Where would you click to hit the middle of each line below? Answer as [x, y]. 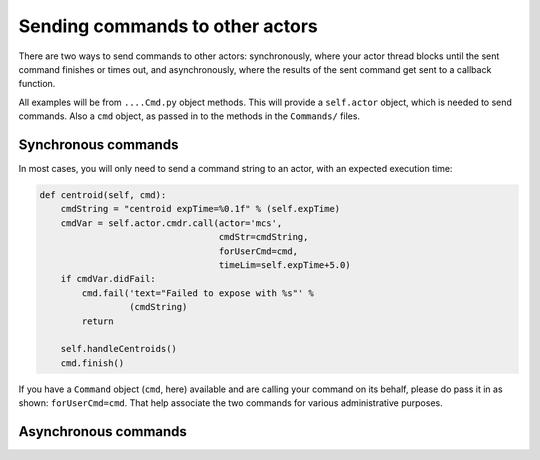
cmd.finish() [92, 363]
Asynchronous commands [102, 431]
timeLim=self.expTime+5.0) [284, 264]
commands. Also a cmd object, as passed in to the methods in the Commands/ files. [189, 116]
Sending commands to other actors [168, 26]
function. [37, 84]
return [97, 321]
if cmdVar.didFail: [108, 279]
